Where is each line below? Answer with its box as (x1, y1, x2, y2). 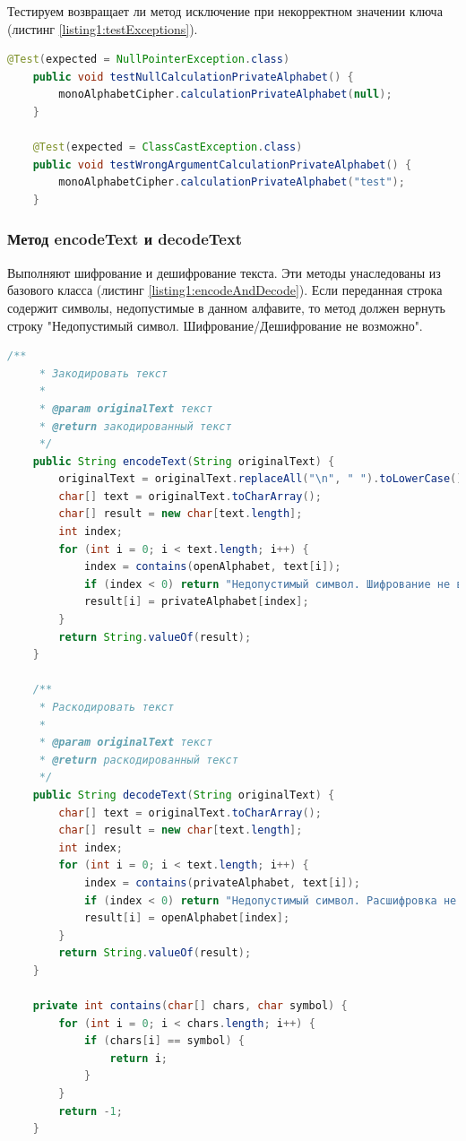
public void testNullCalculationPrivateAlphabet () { (32, 70, 354, 83)
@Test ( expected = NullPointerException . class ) (7, 53, 290, 66)
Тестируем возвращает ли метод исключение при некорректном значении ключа (7, 2, 443, 20)
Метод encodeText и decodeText (7, 228, 243, 250)
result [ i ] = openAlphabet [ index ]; (83, 912, 290, 925)
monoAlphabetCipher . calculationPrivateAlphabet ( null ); (58, 88, 393, 101)
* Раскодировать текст (39, 701, 175, 713)
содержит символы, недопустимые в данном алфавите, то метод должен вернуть (7, 298, 445, 316)
